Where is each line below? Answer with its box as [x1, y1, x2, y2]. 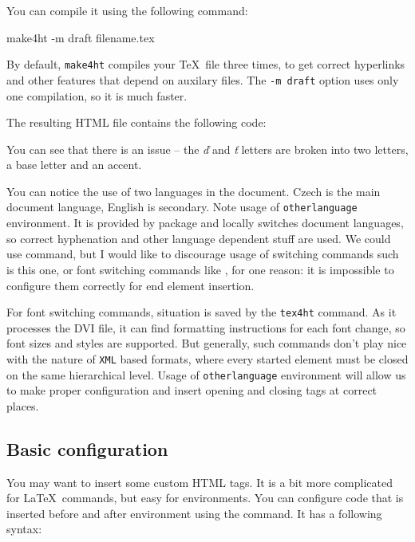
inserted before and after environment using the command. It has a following [6, 505, 382, 521]
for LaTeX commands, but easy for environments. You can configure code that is [6, 489, 404, 506]
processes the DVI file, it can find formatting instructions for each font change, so [6, 319, 405, 336]
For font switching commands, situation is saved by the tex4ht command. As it [6, 304, 397, 320]
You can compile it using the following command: [6, 2, 248, 18]
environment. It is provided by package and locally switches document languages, [6, 214, 404, 231]
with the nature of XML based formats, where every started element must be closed [6, 350, 409, 367]
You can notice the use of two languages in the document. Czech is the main [6, 183, 381, 199]
